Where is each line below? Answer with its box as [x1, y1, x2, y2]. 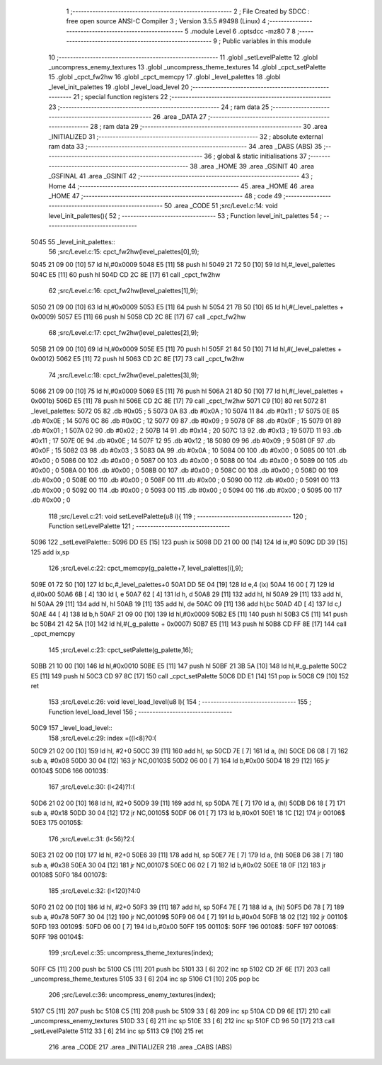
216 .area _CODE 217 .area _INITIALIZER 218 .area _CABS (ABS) [48, 1042, 233, 1051]
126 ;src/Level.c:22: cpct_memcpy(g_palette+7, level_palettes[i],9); [48, 564, 243, 573]
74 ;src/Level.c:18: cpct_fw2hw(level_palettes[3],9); [48, 370, 199, 379]
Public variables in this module [222, 37, 311, 45]
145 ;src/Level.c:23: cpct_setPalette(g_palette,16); [48, 645, 194, 654]
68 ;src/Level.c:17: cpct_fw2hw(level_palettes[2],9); [48, 329, 199, 337]
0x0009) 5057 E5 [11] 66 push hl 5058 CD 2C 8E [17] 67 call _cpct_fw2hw [30, 312, 246, 321]
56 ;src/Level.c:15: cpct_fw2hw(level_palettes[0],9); [48, 247, 199, 256]
